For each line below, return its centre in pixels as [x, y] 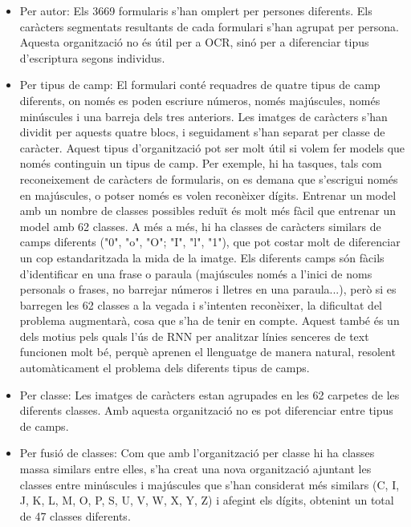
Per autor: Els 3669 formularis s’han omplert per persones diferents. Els [196, 10]
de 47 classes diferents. [75, 515]
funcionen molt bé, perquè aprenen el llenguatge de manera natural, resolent [208, 352]
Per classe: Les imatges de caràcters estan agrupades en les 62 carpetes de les [210, 394]
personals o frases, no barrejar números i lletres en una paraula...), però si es [208, 289]
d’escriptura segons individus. [92, 57]
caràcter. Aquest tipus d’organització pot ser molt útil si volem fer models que [212, 147]
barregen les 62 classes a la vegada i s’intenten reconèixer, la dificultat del [201, 304]
